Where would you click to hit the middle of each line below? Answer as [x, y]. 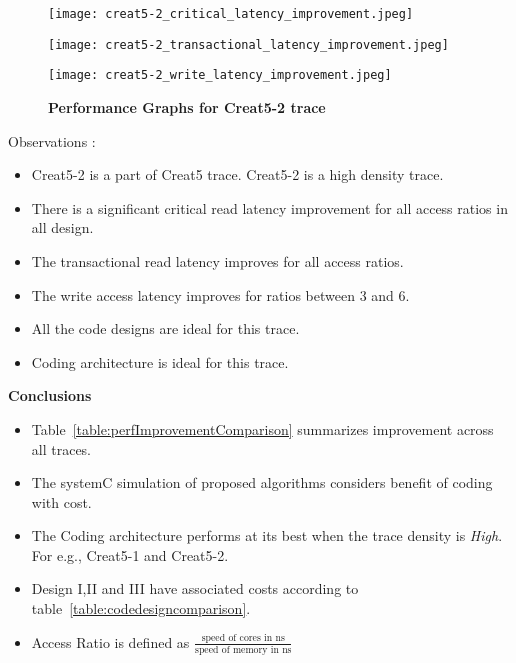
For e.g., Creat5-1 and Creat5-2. [130, 554]
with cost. [61, 501]
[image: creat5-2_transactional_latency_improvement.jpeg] [248, 44]
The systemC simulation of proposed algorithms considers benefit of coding [262, 482]
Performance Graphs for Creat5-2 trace [187, 106]
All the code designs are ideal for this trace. [165, 328]
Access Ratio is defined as [110, 641]
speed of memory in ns [243, 649]
